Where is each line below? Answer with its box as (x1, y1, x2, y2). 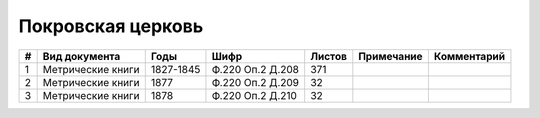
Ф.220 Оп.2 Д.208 (211, 62, 300, 76)
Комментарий (433, 49, 505, 63)
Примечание (358, 49, 424, 63)
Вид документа (42, 49, 121, 63)
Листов (310, 49, 347, 63)
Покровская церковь (18, 15, 204, 37)
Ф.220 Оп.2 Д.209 (211, 75, 300, 89)
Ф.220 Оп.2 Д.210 (211, 88, 297, 102)
